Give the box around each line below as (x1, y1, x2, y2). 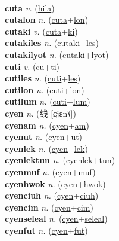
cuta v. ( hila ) (5, 1, 55, 14)
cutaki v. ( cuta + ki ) (5, 25, 78, 37)
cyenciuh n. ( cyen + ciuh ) (5, 189, 99, 202)
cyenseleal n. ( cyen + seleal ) (5, 212, 108, 225)
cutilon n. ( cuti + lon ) (5, 83, 84, 96)
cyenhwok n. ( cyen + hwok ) (5, 177, 106, 190)
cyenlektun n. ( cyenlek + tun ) (5, 154, 115, 166)
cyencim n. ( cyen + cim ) (5, 200, 93, 213)
